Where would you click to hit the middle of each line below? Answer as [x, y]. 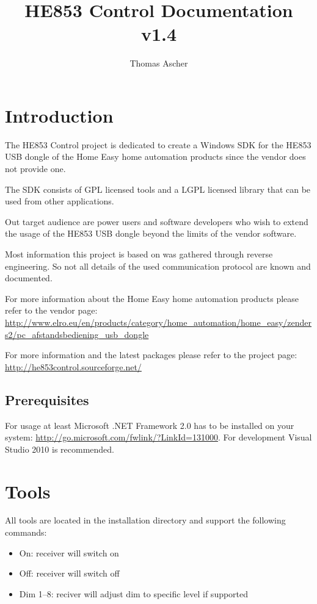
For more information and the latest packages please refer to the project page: [151, 355]
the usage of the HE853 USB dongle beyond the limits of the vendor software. [151, 233]
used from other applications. [60, 201]
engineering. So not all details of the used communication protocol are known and [158, 266]
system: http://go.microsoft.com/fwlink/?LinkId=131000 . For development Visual [158, 437]
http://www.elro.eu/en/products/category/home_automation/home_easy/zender [158, 322]
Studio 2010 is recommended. [60, 449]
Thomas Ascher [159, 63]
